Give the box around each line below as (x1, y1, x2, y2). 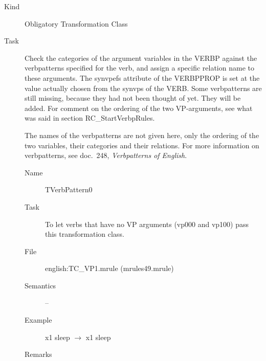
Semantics (25, 280, 56, 290)
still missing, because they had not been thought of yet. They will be (25, 93, 241, 103)
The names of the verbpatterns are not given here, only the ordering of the (25, 129, 259, 140)
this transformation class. (45, 229, 124, 239)
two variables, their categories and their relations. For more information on (25, 140, 259, 150)
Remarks (25, 349, 52, 359)
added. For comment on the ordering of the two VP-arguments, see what (25, 102, 253, 113)
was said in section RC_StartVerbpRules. (25, 112, 155, 123)
